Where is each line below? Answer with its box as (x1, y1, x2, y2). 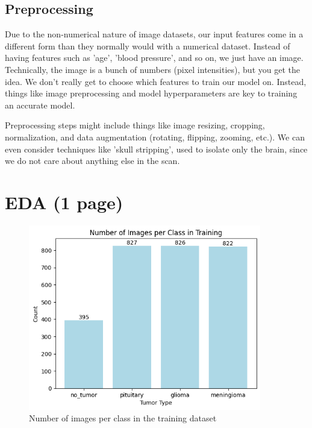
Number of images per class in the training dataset (29, 412, 217, 424)
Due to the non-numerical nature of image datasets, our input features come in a (5, 28, 304, 40)
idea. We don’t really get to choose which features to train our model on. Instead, (5, 75, 307, 87)
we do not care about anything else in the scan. (5, 154, 180, 167)
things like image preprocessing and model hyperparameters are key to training (5, 87, 298, 99)
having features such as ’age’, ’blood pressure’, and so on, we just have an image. (5, 51, 304, 64)
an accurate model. (5, 98, 75, 111)
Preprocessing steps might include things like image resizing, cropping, (5, 119, 265, 131)
